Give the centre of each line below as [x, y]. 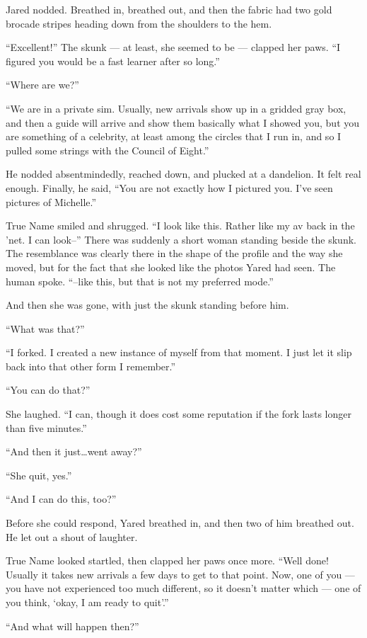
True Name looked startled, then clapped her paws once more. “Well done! [167, 560]
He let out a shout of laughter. [72, 536]
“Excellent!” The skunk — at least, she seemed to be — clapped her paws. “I [173, 47]
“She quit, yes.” [39, 475]
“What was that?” [45, 328]
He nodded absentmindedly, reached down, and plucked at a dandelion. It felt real [183, 174]
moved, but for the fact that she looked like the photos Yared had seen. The [171, 267]
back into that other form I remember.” [91, 366]
